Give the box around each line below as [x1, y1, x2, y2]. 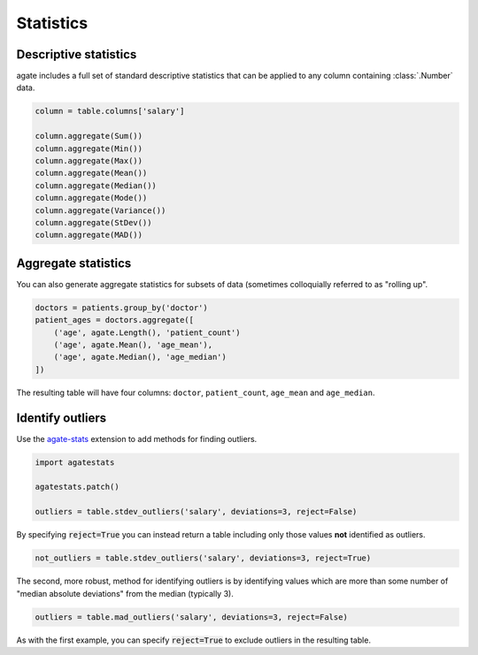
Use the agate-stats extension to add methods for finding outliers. [16, 433, 258, 444]
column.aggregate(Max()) [35, 156, 143, 165]
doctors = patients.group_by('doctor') [35, 302, 208, 313]
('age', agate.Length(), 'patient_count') [53, 327, 241, 338]
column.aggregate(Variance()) [35, 205, 166, 216]
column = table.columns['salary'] [35, 106, 185, 117]
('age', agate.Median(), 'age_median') [53, 352, 227, 362]
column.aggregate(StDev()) [35, 217, 152, 227]
